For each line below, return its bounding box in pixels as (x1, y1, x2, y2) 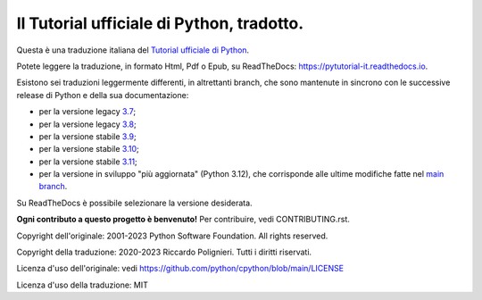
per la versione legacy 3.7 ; (38, 106, 137, 117)
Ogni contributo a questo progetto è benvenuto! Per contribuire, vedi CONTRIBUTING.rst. (16, 214, 350, 225)
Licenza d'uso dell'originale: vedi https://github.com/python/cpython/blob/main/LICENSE (16, 263, 344, 274)
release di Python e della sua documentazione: (16, 89, 189, 100)
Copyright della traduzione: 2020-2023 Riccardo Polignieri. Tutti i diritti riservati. (16, 246, 312, 258)
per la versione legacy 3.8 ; (38, 119, 137, 129)
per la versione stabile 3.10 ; (38, 144, 139, 154)
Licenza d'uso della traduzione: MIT (16, 279, 149, 290)
